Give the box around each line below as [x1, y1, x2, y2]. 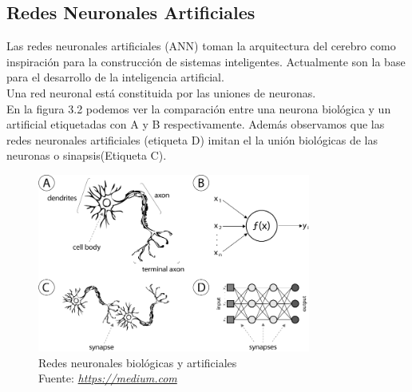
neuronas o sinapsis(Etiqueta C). [6, 147, 167, 164]
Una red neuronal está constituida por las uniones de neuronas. [6, 84, 316, 101]
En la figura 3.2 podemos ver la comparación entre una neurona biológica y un [6, 100, 391, 117]
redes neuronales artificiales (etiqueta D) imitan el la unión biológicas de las [6, 131, 378, 148]
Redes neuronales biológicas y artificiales [38, 354, 237, 370]
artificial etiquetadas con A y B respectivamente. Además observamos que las [6, 116, 385, 133]
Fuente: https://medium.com [38, 370, 177, 386]
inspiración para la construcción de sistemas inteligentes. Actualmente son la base [6, 53, 406, 69]
